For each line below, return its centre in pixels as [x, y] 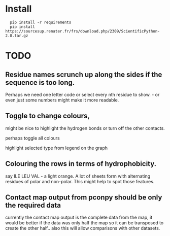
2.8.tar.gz [17, 36]
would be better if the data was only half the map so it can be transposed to [84, 223]
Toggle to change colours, [47, 116]
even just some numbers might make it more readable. [62, 100]
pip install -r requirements [41, 22]
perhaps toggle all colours [32, 138]
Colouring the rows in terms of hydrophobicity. [81, 164]
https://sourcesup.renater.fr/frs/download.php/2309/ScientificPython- [82, 31]
